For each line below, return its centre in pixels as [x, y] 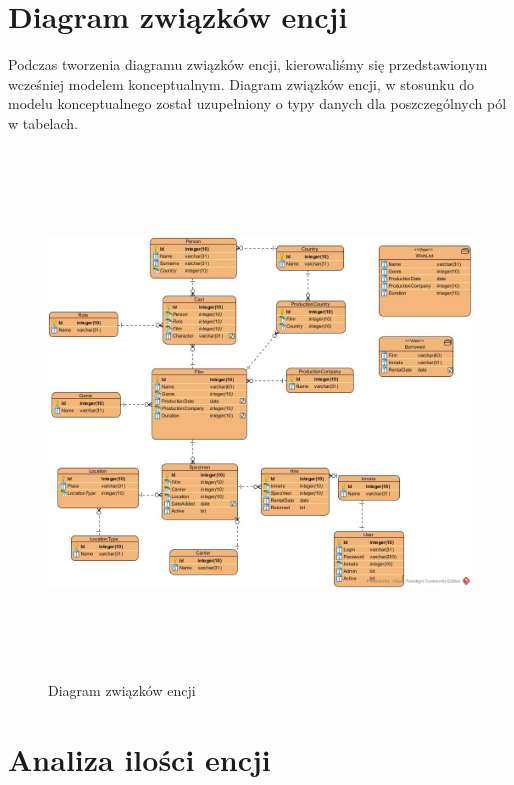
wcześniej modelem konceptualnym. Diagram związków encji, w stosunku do [241, 83]
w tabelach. [43, 122]
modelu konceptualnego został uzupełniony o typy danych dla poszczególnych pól [257, 103]
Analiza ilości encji [139, 759]
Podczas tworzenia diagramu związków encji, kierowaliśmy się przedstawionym [248, 64]
